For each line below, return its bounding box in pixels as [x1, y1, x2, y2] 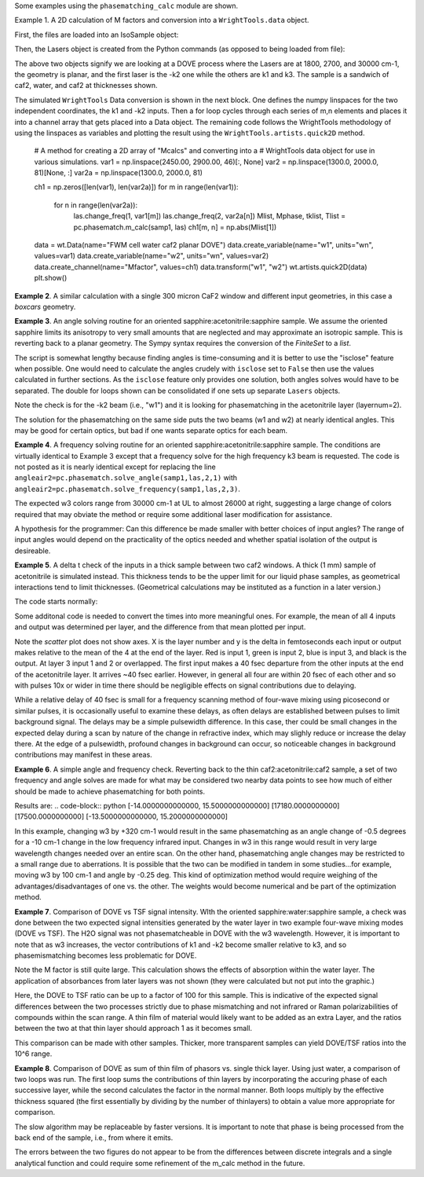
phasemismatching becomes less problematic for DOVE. [14, 951, 197, 960]
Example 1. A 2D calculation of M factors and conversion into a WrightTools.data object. [14, 16, 309, 25]
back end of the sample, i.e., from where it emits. [14, 1132, 174, 1142]
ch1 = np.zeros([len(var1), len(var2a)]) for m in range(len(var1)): [34, 182, 239, 192]
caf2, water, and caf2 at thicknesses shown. [14, 81, 158, 90]
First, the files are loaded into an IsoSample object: [14, 30, 179, 39]
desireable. [14, 546, 51, 555]
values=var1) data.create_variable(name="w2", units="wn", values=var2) [34, 251, 269, 261]
